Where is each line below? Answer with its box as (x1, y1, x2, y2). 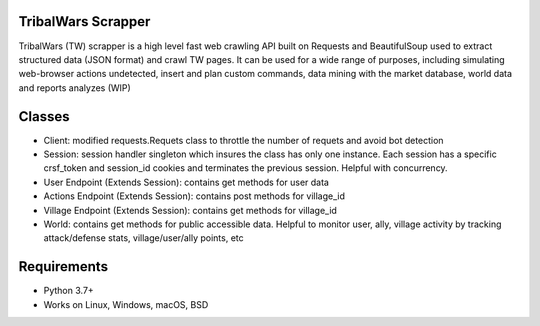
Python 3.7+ (43, 285, 94, 297)
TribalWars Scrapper (18, 13, 151, 30)
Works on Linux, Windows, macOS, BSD (43, 298, 209, 310)
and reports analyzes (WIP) (18, 81, 132, 94)
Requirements (18, 258, 109, 275)
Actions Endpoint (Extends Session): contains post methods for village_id (43, 190, 345, 202)
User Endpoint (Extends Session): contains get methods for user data (43, 176, 330, 188)
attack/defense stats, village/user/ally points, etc (43, 232, 244, 244)
